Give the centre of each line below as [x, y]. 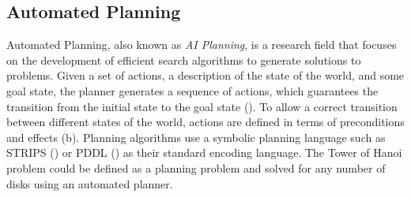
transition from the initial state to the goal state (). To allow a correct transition [202, 106]
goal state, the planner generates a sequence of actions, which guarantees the [192, 90]
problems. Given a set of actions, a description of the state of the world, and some [205, 75]
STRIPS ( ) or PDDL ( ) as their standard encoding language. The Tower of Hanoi [204, 152]
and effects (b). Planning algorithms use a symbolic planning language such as [196, 137]
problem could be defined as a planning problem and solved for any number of [196, 167]
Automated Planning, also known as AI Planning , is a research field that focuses [202, 45]
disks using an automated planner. [90, 183]
